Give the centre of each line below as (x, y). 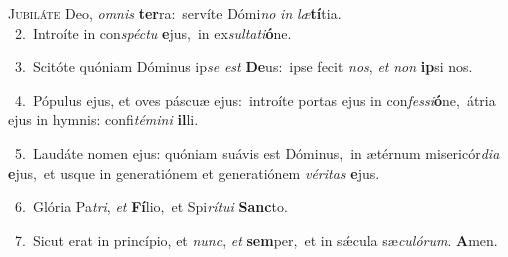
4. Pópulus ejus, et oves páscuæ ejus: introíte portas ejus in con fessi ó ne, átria (255, 99)
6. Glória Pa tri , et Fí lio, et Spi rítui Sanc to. (151, 206)
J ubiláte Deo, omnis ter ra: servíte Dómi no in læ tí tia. (175, 13)
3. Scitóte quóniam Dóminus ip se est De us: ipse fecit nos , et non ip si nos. (243, 66)
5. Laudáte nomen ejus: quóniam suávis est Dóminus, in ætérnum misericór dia (257, 152)
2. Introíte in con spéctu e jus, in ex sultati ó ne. (153, 32)
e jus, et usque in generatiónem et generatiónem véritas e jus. (194, 172)
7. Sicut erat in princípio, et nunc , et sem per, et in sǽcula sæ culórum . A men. (256, 239)
